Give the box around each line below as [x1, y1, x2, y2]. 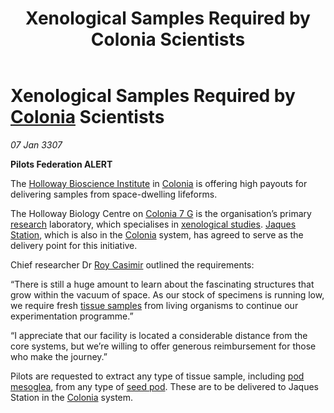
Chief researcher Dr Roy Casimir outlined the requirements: [10, 258, 255, 271]
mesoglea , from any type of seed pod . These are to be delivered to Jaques [10, 380, 319, 392]
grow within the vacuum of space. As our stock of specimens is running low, [10, 288, 325, 301]
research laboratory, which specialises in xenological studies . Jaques [10, 218, 297, 230]
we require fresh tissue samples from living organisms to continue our [10, 299, 299, 311]
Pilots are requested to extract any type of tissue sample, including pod [10, 370, 305, 382]
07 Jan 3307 [10, 138, 63, 151]
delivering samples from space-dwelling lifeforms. [10, 188, 218, 200]
